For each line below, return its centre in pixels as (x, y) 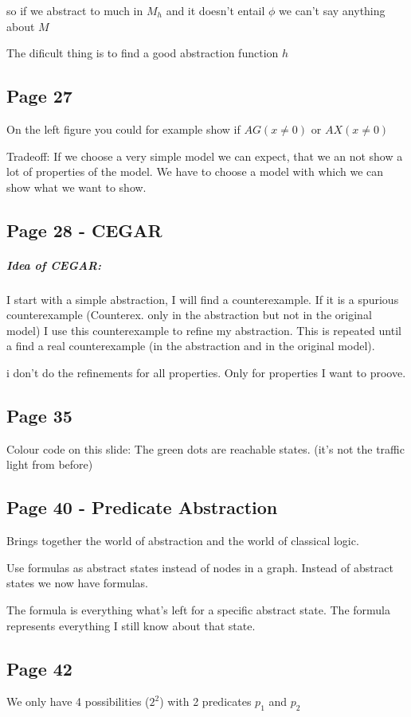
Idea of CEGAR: (54, 265)
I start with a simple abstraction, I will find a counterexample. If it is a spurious (203, 299)
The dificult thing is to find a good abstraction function (143, 53)
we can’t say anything (332, 10)
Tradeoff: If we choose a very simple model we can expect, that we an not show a (205, 156)
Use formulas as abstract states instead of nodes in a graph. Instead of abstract (200, 567)
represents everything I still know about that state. (131, 625)
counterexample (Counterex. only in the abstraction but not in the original (189, 315)
